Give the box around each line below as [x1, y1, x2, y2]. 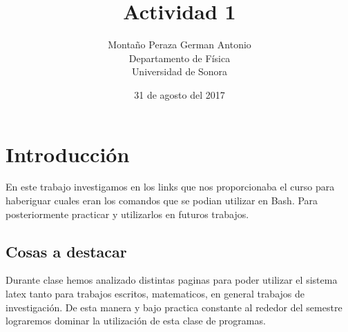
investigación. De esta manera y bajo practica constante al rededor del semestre [6, 300, 342, 314]
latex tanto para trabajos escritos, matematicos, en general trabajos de [6, 286, 305, 301]
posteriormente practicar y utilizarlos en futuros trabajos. [6, 206, 249, 221]
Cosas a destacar [6, 240, 127, 262]
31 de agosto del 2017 [134, 87, 225, 101]
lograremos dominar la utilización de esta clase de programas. [6, 313, 266, 328]
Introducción [6, 139, 130, 168]
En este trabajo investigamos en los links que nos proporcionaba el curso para [6, 179, 335, 194]
